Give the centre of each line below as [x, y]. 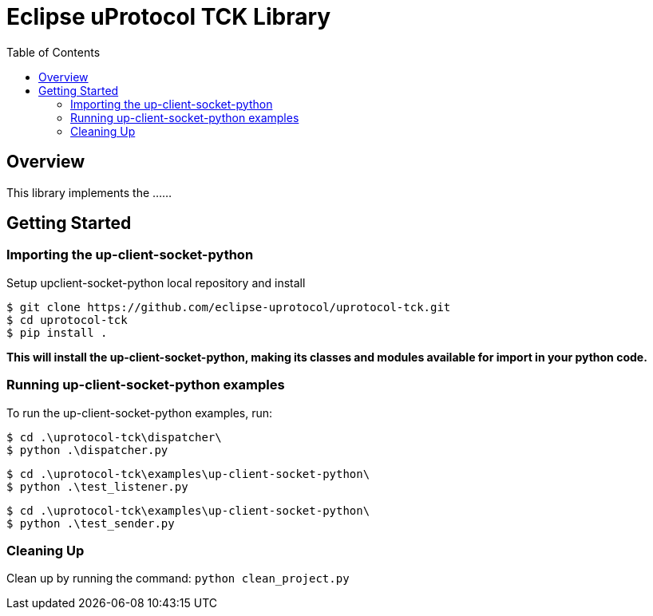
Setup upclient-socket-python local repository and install [156, 282]
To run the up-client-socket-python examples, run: [140, 413]
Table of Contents [53, 52]
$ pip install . [57, 332]
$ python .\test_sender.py [91, 523]
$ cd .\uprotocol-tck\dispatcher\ [114, 437]
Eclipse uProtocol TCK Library [169, 17]
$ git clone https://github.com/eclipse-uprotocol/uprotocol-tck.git [229, 307]
